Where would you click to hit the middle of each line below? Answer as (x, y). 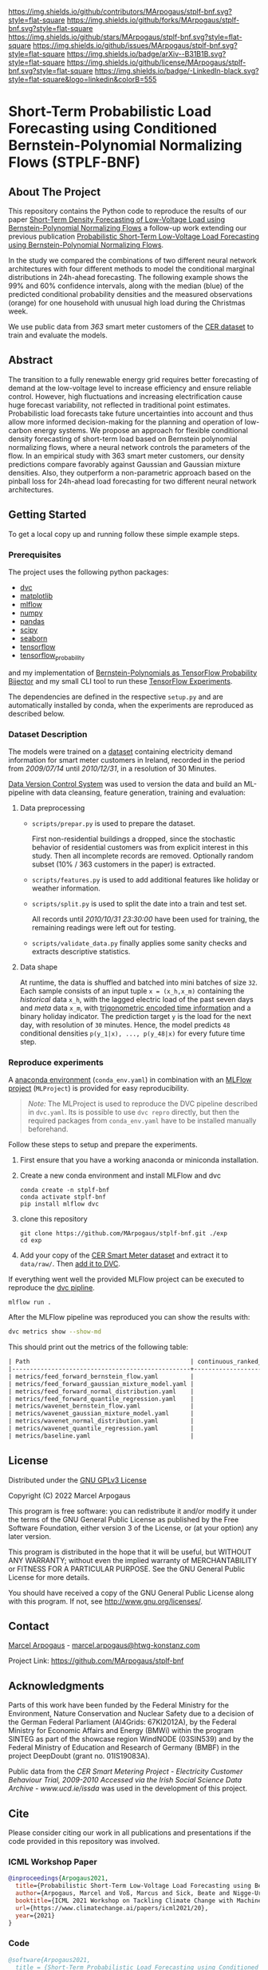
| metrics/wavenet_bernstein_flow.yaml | (101, 1406)
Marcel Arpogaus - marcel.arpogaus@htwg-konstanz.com (104, 1645)
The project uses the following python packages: (89, 572)
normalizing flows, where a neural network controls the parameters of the (129, 447)
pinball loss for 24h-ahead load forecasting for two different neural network (132, 481)
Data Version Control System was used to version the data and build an (125, 784)
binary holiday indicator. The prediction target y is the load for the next (136, 1017)
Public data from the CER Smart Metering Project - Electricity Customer (126, 1771)
